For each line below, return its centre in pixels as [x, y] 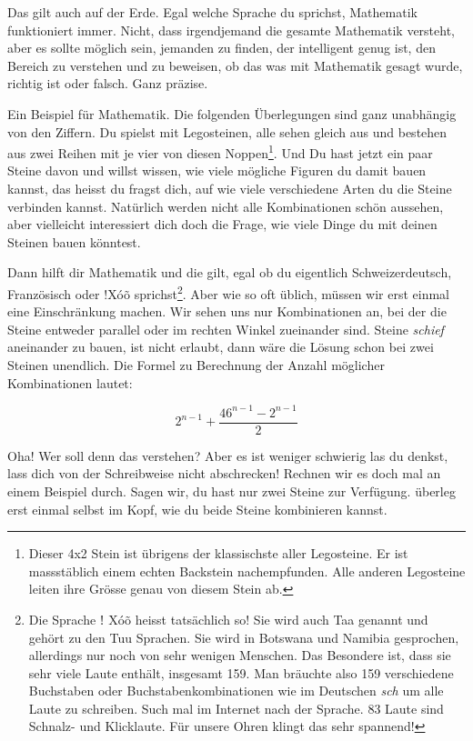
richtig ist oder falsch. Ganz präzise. [108, 83]
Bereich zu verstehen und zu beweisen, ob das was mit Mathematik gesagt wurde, [235, 65]
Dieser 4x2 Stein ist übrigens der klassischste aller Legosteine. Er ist [218, 553]
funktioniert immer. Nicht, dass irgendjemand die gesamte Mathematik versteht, [231, 30]
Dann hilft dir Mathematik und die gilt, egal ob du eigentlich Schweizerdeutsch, [230, 272]
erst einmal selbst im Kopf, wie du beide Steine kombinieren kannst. [197, 509]
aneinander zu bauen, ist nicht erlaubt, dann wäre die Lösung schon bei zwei [221, 347]
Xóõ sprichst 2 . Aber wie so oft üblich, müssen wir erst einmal [279, 292]
